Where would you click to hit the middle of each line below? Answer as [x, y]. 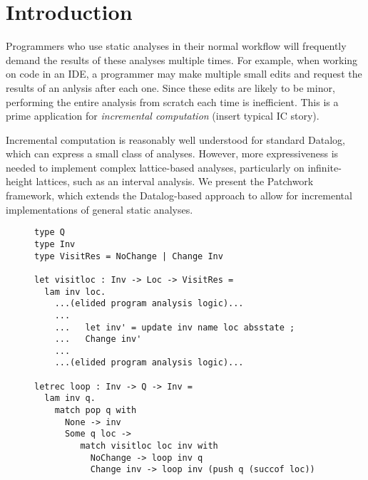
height [19, 181]
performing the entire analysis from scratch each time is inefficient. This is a [172, 101]
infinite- [324, 167]
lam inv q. [70, 398]
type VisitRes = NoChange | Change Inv [129, 256]
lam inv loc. [75, 292]
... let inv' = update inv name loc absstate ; [175, 327]
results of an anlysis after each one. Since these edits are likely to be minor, [170, 87]
